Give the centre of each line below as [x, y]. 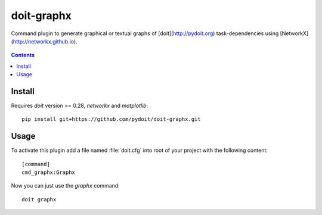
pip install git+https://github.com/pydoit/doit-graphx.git [111, 119]
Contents [23, 55]
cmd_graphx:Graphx [49, 172]
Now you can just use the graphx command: [66, 186]
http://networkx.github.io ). [45, 41]
